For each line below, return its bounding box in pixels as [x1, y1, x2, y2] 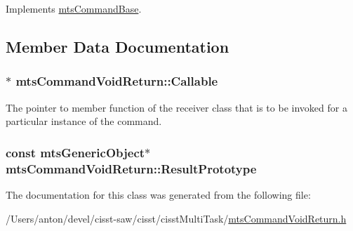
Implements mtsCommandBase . [6, 1, 142, 15]
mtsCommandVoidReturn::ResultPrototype [6, 159, 257, 177]
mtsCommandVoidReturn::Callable [15, 72, 218, 90]
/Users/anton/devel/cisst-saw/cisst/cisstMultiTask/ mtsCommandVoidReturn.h [6, 211, 347, 225]
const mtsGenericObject [6, 143, 145, 161]
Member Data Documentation [6, 35, 229, 57]
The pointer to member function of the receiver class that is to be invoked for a [6, 100, 347, 114]
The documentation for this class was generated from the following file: [6, 187, 311, 202]
